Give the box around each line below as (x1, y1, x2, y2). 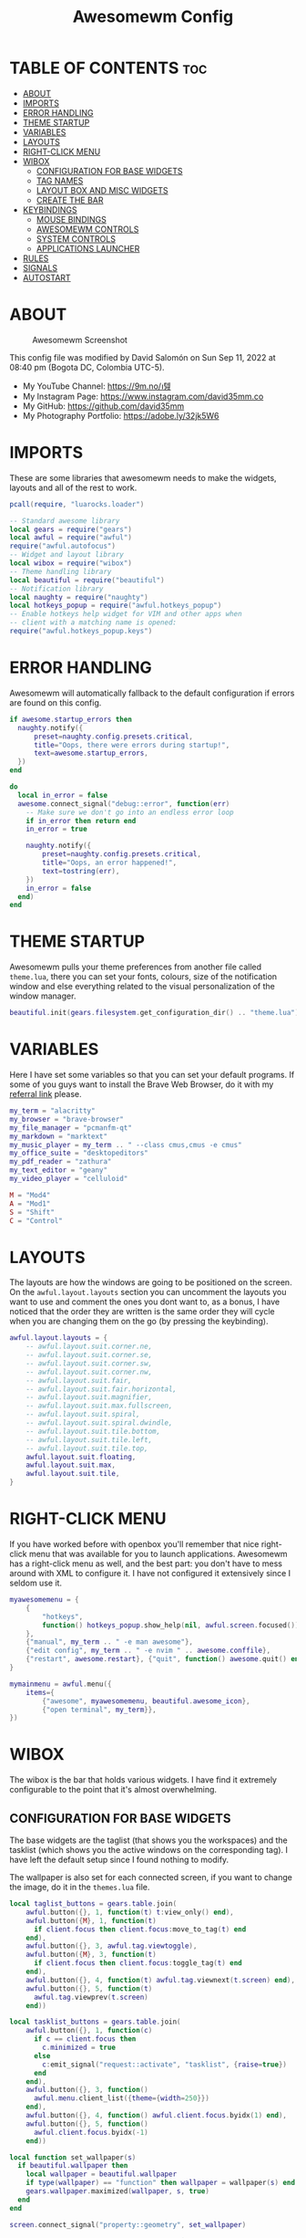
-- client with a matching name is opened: (9, 618, 178, 627)
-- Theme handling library (9, 567, 112, 576)
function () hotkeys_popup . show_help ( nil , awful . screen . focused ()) (42, 1620, 300, 1630)
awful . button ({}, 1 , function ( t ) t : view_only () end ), (25, 1908, 234, 1917)
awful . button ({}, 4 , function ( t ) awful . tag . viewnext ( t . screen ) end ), (25, 1975, 296, 1984)
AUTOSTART (22, 272, 71, 283)
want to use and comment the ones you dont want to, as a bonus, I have (9, 1296, 280, 1307)
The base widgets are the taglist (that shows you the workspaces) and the (9, 1835, 289, 1846)
